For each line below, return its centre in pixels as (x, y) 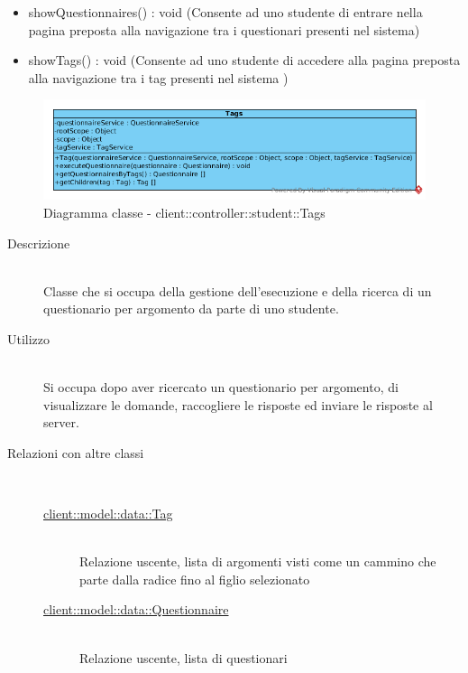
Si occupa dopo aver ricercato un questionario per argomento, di (221, 387)
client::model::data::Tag (108, 514)
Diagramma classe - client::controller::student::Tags (184, 212)
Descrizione (39, 243)
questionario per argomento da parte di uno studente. (191, 308)
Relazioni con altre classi (76, 452)
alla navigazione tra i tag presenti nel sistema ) (158, 77)
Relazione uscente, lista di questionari (184, 657)
